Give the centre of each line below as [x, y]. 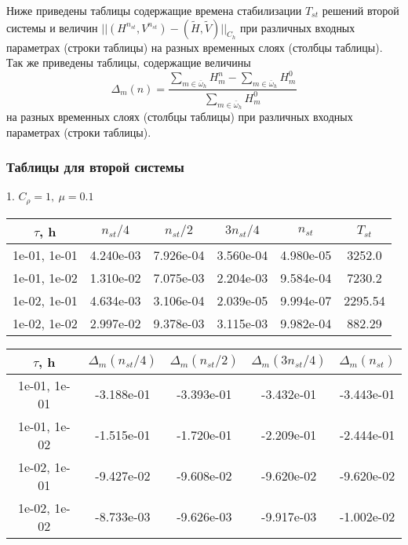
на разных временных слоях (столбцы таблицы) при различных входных [180, 117]
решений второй [361, 10]
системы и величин [52, 27]
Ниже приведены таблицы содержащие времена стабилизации [154, 10]
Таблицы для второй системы [95, 167]
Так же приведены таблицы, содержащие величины [129, 62]
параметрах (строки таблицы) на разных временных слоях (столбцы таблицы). [195, 47]
